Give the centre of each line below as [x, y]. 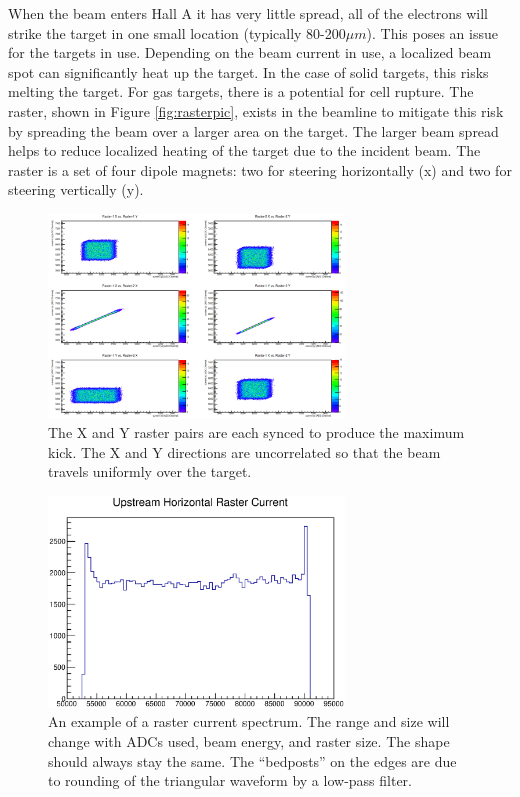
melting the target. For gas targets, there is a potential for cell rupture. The [241, 91]
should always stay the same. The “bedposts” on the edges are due [252, 760]
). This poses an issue [432, 32]
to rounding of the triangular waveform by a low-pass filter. [230, 780]
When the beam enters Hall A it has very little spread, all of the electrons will [248, 13]
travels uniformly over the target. [150, 471]
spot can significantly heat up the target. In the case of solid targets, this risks [248, 71]
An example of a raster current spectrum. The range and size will [249, 721]
